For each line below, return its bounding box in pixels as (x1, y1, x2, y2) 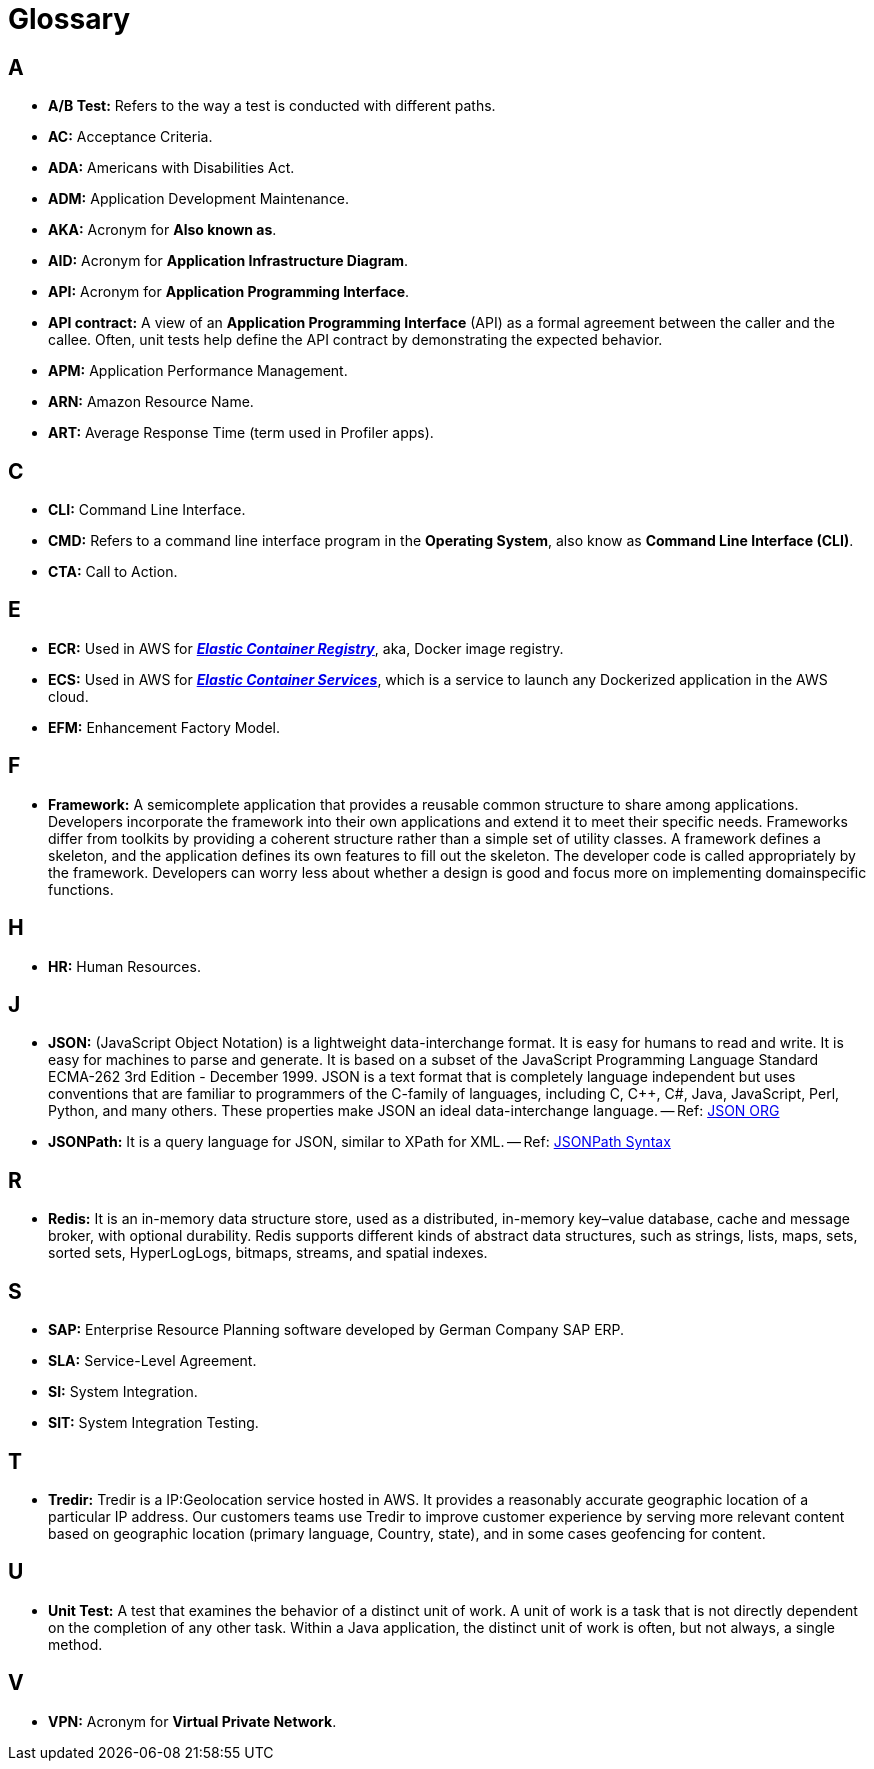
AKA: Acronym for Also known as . (48, 221, 277, 239)
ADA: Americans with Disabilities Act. (48, 159, 295, 177)
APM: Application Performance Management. (48, 362, 348, 380)
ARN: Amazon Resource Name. (48, 393, 254, 411)
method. (48, 1635, 103, 1653)
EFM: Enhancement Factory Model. (48, 718, 280, 736)
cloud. (48, 687, 89, 705)
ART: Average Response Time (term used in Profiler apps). (48, 424, 434, 442)
